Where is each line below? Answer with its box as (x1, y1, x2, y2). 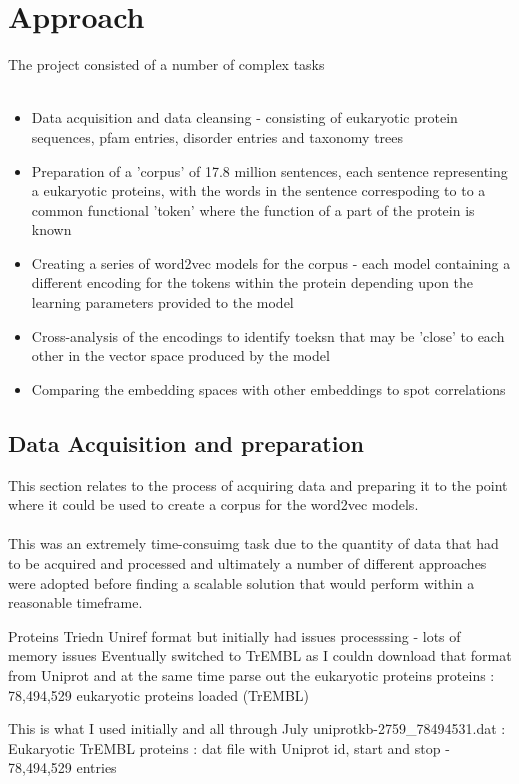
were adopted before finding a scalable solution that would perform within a (8, 572, 475, 593)
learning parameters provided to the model (31, 292, 294, 313)
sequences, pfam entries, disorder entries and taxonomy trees (31, 126, 404, 147)
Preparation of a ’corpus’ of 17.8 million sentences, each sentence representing (31, 160, 508, 181)
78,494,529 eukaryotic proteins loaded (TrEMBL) (8, 684, 310, 705)
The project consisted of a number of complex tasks (8, 54, 325, 75)
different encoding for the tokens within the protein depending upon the (31, 272, 474, 293)
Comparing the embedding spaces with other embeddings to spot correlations (31, 378, 506, 399)
